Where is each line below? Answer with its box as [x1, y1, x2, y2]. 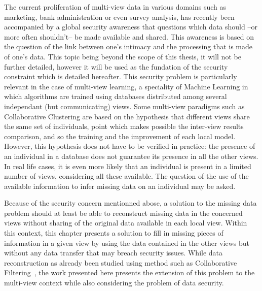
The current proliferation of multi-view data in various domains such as [4, 2, 227, 12]
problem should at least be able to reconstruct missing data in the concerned [4, 207, 243, 218]
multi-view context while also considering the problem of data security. [4, 277, 224, 288]
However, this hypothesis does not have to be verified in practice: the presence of [4, 141, 255, 151]
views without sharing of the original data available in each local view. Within [4, 217, 247, 228]
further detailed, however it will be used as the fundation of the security [4, 61, 228, 72]
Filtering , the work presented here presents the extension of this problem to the [4, 267, 255, 278]
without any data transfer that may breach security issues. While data [4, 247, 223, 258]
